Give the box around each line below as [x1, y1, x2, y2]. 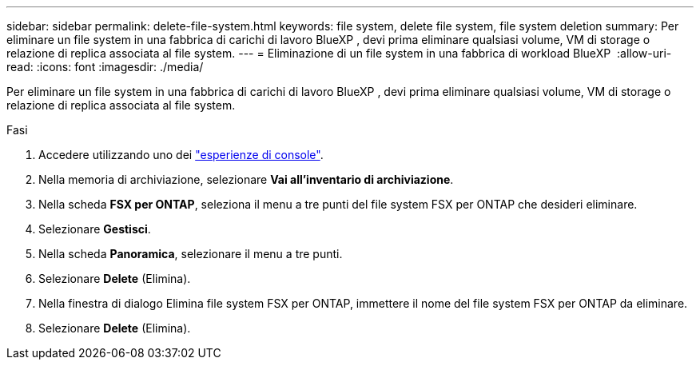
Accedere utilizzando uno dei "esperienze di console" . [38, 148, 324, 161]
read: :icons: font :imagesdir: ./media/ [6, 60, 204, 74]
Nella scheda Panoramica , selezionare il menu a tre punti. [38, 247, 343, 261]
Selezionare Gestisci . [38, 222, 151, 236]
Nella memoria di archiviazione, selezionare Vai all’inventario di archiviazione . [38, 173, 454, 186]
